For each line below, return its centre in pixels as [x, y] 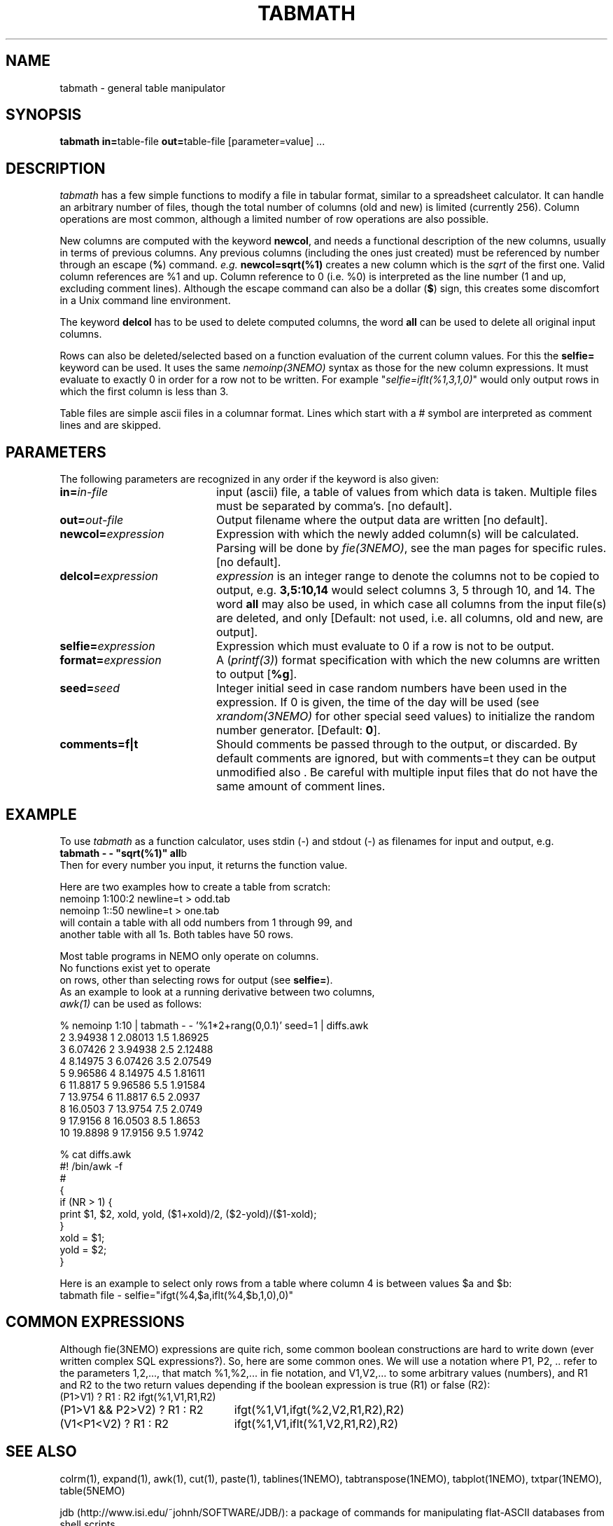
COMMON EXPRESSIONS [95, 1322]
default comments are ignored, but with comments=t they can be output [406, 758]
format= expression [111, 660]
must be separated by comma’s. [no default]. [334, 506]
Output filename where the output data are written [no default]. [382, 520]
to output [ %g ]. [256, 674]
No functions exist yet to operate [135, 968]
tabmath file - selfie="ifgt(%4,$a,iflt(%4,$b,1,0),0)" [176, 1295]
